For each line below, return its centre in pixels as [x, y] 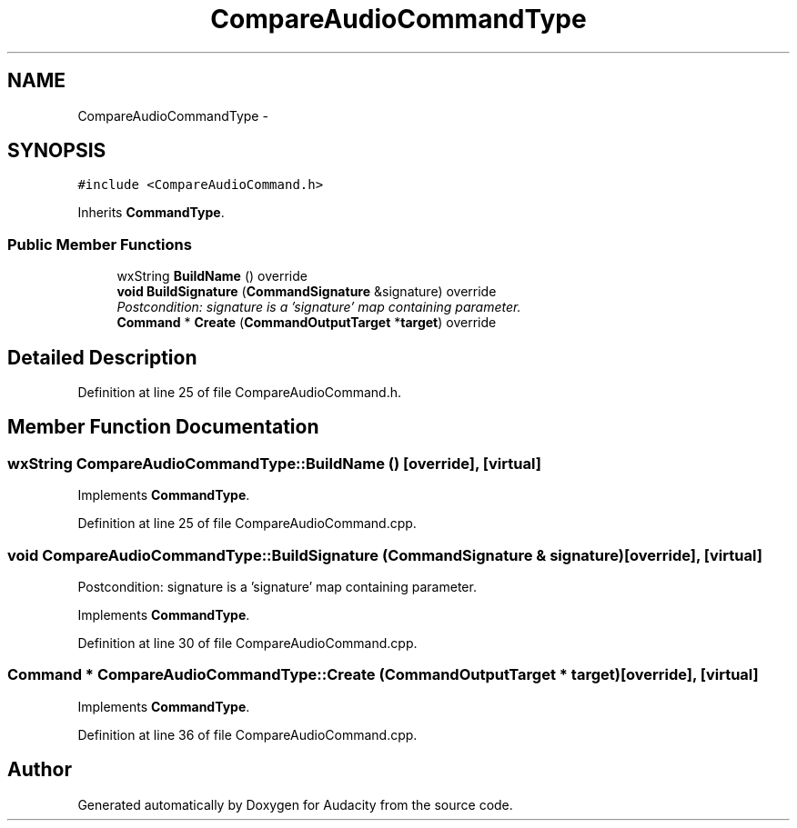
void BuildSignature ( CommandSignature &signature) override [307, 292]
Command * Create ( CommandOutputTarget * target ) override [307, 323]
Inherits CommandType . [151, 213]
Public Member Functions [100, 244]
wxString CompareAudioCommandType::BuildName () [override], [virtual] [274, 463]
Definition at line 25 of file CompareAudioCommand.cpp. [247, 524]
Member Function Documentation [163, 427]
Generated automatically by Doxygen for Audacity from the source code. [295, 804]
